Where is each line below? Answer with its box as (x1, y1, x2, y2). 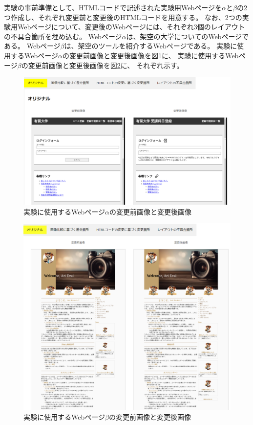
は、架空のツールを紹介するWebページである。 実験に (64, 41, 237, 51)
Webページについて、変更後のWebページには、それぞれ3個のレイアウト (17, 22, 245, 32)
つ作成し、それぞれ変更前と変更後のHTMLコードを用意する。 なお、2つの (4, 12, 242, 22)
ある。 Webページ (4, 41, 61, 51)
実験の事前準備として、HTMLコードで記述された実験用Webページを (4, 2, 222, 12)
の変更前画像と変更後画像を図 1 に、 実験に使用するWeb (62, 50, 239, 60)
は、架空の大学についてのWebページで (126, 31, 249, 41)
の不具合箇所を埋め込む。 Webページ (4, 31, 122, 41)
